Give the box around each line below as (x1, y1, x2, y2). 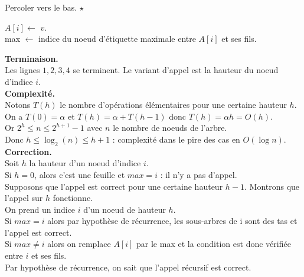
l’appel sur (5, 192, 43, 204)
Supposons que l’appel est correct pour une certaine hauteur (5, 180, 223, 192)
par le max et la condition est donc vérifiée (136, 238, 291, 250)
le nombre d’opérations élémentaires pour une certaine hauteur (60, 98, 287, 111)
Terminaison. (5, 52, 58, 64)
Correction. (5, 145, 52, 157)
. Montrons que (244, 180, 300, 192)
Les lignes (5, 64, 40, 76)
